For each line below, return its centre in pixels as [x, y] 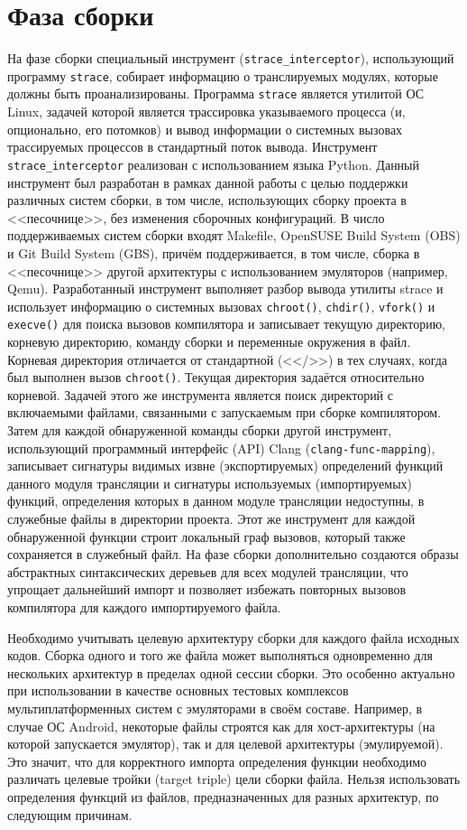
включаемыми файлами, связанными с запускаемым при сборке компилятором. [224, 412]
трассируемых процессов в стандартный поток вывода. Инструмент [192, 147]
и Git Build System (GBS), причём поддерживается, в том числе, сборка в [214, 252]
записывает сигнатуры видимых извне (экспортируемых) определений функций [225, 466]
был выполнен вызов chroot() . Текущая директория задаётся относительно [216, 377]
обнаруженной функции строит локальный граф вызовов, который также [206, 536]
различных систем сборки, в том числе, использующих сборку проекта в [207, 200]
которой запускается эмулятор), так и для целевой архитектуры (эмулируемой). [225, 744]
